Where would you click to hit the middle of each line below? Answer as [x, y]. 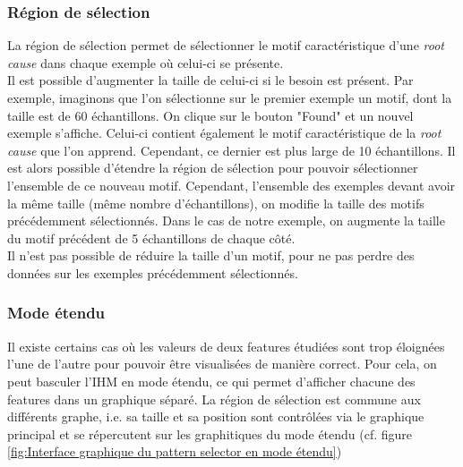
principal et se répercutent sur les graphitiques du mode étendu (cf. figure [210, 433]
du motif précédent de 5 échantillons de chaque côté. [151, 238]
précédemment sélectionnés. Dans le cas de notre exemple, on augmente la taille [226, 221]
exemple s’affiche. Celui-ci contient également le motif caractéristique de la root [224, 133]
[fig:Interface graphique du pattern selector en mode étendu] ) [175, 451]
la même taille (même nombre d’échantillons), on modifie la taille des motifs [216, 203]
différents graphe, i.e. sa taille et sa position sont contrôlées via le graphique [216, 416]
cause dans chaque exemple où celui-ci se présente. [146, 62]
